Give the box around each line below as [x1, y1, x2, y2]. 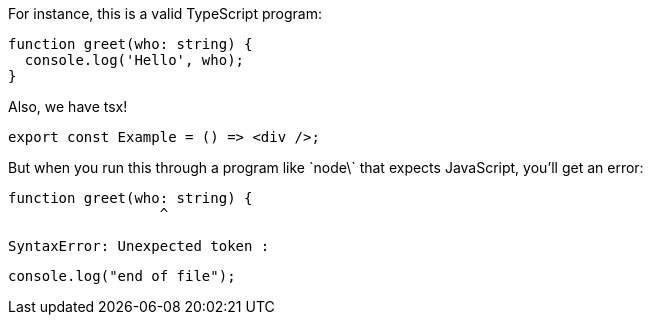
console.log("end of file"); [8, 268, 236, 284]
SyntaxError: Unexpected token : [8, 238, 270, 254]
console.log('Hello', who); [24, 52, 245, 68]
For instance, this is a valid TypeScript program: [8, 5, 322, 22]
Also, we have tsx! [8, 98, 128, 115]
